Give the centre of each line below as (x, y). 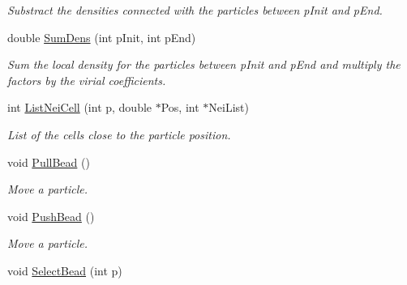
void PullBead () (49, 162)
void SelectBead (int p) (65, 270)
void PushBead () (51, 216)
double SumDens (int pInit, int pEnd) (102, 37)
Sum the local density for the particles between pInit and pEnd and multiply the (204, 64)
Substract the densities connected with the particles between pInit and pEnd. (195, 10)
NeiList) (229, 107)
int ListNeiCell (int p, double (80, 107)
